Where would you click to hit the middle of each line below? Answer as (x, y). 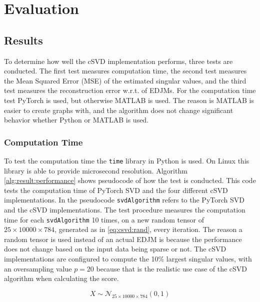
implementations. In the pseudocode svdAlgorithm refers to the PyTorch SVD (124, 200)
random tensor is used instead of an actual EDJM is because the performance (123, 239)
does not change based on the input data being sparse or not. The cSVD (115, 249)
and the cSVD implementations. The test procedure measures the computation (125, 210)
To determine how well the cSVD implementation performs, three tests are (118, 61)
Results (23, 40)
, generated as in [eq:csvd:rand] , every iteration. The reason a (148, 229)
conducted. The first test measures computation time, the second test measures (125, 71)
